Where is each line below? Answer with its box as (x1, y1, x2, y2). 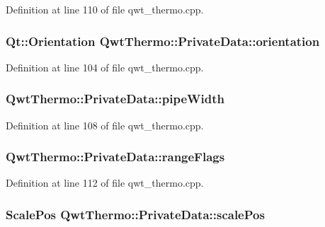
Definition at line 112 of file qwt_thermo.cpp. (6, 175, 204, 190)
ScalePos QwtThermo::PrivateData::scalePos (6, 205, 265, 223)
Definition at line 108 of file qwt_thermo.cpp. (6, 117, 204, 132)
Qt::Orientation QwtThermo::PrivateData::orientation (6, 32, 320, 50)
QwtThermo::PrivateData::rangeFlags (6, 148, 225, 165)
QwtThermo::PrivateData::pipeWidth (6, 90, 224, 107)
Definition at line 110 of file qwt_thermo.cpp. (6, 2, 204, 16)
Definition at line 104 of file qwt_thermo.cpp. (6, 59, 204, 74)
